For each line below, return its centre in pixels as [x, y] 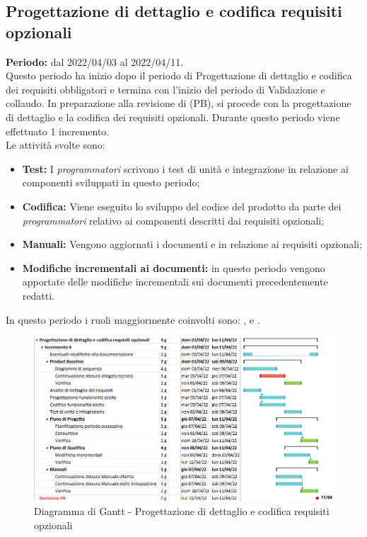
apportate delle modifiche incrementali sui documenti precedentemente [175, 282]
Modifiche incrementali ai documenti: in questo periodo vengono [174, 267]
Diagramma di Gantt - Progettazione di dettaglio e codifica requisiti [182, 511]
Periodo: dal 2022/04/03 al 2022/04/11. [95, 61]
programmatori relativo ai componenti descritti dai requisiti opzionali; [173, 220]
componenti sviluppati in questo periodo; [111, 182]
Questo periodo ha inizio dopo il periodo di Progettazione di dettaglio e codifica [179, 75]
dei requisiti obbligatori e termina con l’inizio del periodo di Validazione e [165, 89]
